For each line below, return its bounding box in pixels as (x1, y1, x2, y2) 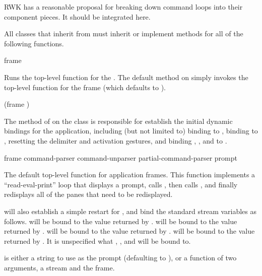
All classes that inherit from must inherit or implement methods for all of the (4, 28, 243, 39)
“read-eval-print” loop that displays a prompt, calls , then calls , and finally (4, 179, 238, 189)
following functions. (4, 38, 64, 48)
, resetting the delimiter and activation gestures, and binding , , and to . (4, 135, 227, 146)
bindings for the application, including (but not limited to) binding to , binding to (4, 125, 258, 136)
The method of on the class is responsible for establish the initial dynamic (4, 115, 233, 126)
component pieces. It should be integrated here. (4, 11, 151, 22)
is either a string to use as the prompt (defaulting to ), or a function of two (4, 252, 237, 263)
